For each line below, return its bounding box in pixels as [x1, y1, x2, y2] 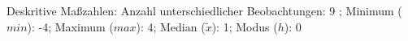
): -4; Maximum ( [27, 18, 114, 35]
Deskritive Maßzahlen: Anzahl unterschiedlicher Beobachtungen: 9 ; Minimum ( [7, 2, 402, 18]
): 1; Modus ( [211, 18, 278, 35]
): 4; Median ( [136, 18, 206, 35]
